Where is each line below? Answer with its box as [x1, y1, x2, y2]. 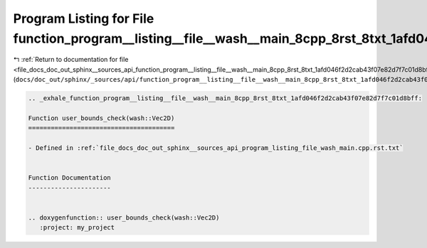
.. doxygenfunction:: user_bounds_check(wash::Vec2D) [28, 213, 220, 222]
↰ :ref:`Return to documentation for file [13, 55, 129, 64]
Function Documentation [28, 174, 112, 182]
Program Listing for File [13, 11, 154, 26]
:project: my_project [39, 224, 115, 232]
